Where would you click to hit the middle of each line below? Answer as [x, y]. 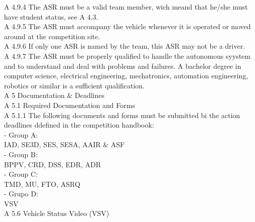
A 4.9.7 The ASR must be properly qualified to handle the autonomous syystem [127, 55]
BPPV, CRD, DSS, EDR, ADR [53, 164]
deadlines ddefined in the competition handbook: [79, 125]
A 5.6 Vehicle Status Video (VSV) [57, 213]
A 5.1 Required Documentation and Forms [70, 105]
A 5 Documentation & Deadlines [54, 95]
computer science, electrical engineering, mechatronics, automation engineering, [126, 76]
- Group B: [21, 154]
